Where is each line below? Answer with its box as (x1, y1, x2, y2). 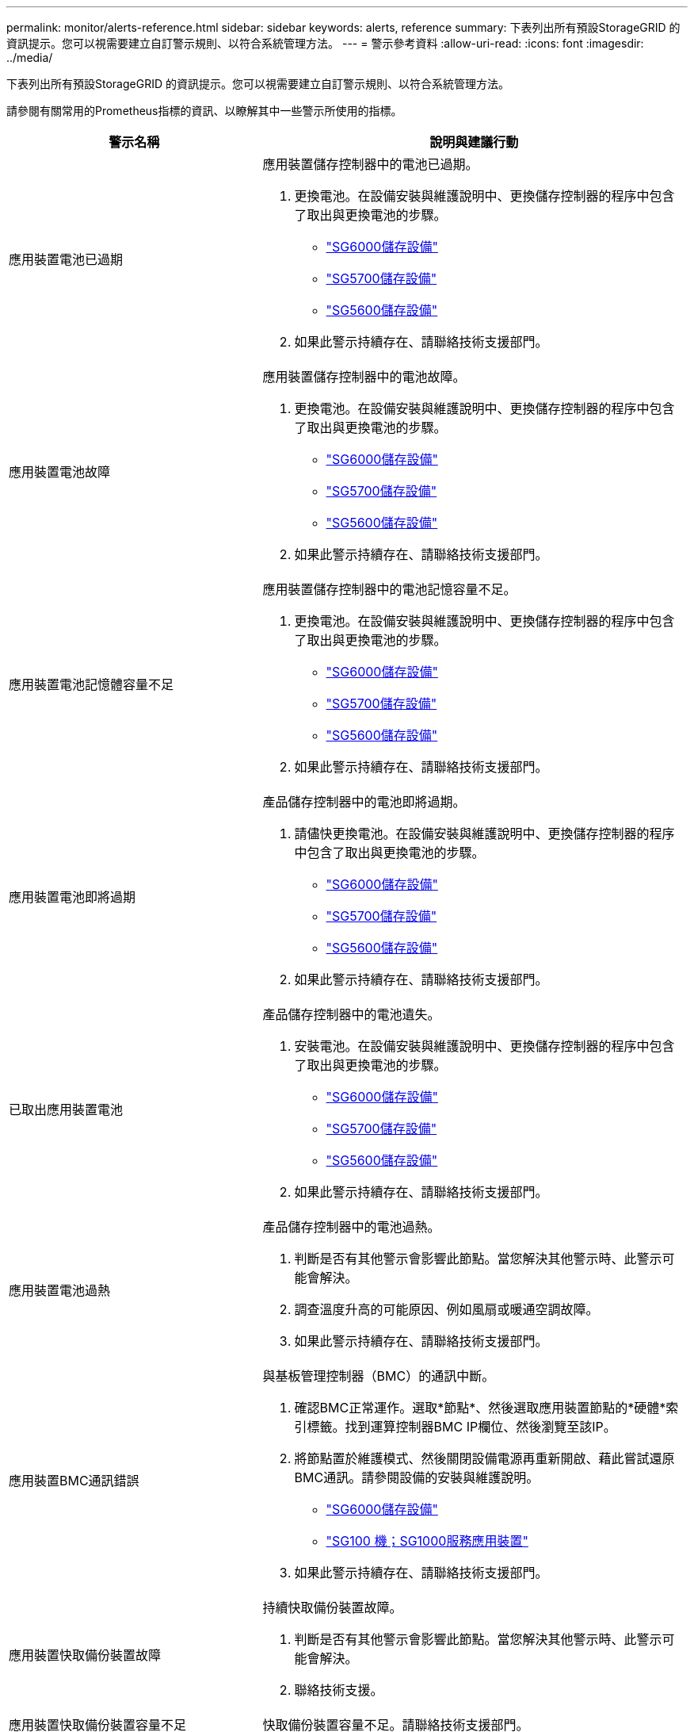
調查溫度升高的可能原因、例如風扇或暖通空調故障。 (294, 1301, 599, 1317)
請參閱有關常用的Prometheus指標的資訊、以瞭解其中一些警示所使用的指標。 (6, 104, 402, 117)
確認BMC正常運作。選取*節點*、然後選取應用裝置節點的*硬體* (294, 1400, 666, 1416)
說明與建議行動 (429, 134, 519, 150)
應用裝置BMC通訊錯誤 (9, 1473, 139, 1489)
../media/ (6, 51, 53, 64)
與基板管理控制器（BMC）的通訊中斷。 (262, 1368, 495, 1384)
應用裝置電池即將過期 (9, 889, 136, 905)
